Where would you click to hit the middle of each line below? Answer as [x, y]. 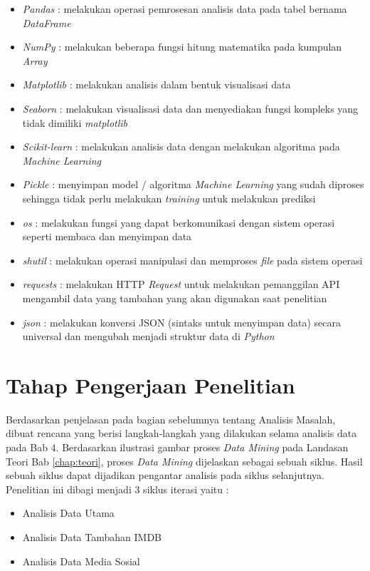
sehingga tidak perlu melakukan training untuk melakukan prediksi [169, 198]
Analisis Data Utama [68, 513]
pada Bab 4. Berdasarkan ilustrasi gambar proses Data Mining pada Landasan [177, 447]
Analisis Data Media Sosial [81, 561]
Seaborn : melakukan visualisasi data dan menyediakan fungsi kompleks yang [190, 108]
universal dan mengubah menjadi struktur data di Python [148, 336]
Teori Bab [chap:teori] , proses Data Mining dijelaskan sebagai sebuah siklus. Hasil [184, 461]
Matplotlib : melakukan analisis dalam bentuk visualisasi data [157, 84]
